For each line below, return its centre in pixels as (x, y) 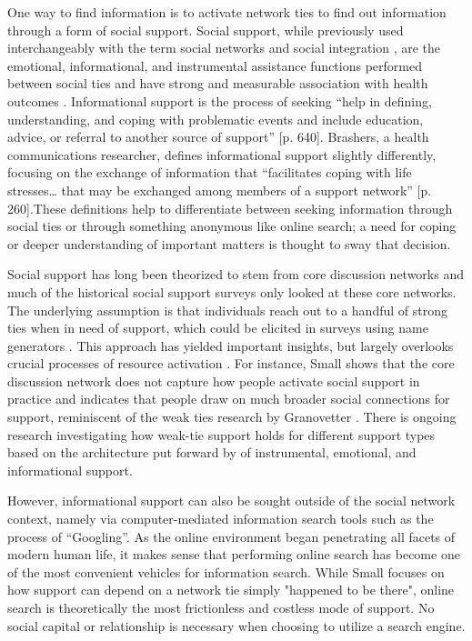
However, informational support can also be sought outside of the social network (231, 501)
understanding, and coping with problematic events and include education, (216, 119)
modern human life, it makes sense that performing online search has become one (234, 554)
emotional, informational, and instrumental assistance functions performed (215, 65)
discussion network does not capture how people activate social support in (214, 381)
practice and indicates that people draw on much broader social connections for (229, 399)
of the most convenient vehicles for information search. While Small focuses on (226, 571)
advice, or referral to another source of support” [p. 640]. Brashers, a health (218, 137)
